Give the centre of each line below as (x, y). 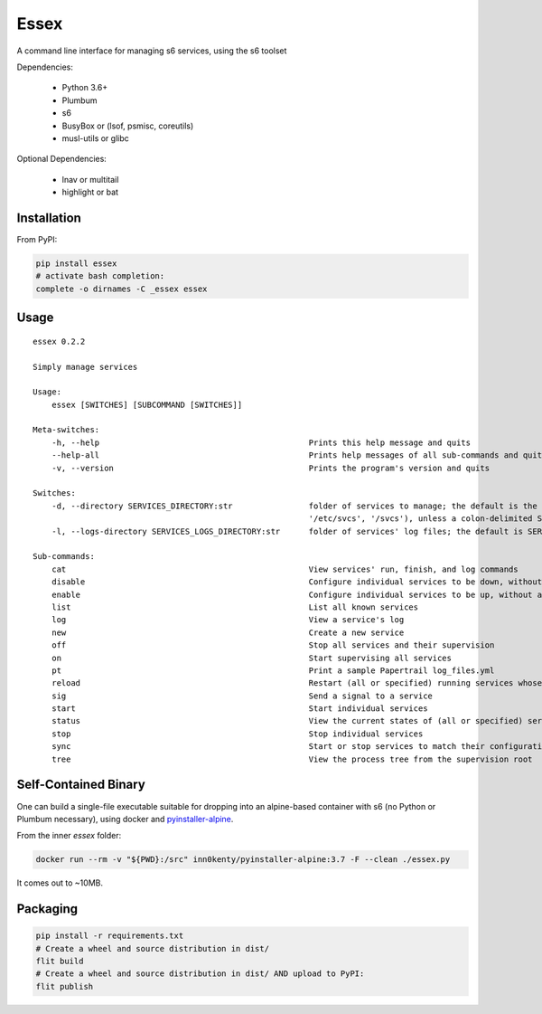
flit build (60, 962)
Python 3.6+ (85, 88)
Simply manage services (85, 367)
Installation (49, 218)
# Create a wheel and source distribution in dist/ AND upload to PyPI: (200, 974)
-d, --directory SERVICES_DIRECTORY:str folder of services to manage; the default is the (294, 506)
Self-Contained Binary (81, 785)
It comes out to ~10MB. (60, 883)
